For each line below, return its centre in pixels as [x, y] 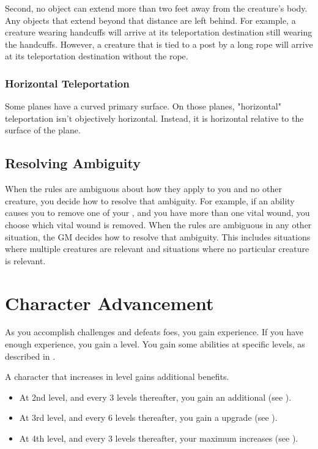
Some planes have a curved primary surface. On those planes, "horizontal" [143, 106]
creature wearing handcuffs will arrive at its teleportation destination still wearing [159, 32]
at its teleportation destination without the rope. [97, 56]
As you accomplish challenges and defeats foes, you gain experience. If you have [154, 332]
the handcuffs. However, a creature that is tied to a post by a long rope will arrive [159, 44]
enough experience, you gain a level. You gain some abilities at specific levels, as [155, 344]
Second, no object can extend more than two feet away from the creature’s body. [156, 8]
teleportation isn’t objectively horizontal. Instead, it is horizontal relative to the [154, 118]
